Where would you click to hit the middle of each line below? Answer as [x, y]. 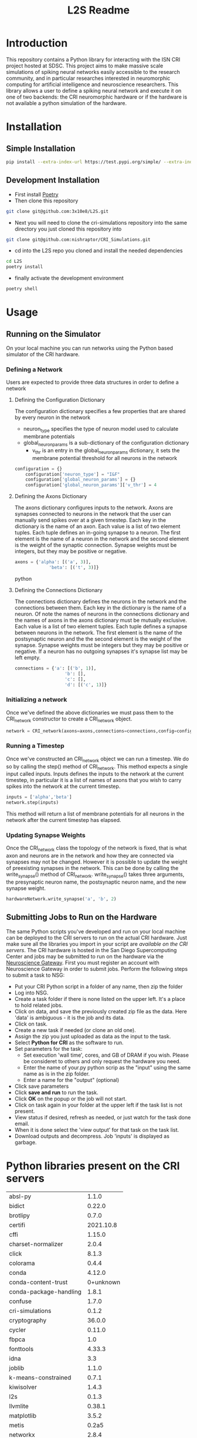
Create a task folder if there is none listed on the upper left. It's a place [100, 999]
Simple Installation [41, 148]
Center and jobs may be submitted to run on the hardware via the [85, 956]
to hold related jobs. [39, 1005]
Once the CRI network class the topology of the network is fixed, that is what [96, 849]
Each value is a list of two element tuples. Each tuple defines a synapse [101, 626]
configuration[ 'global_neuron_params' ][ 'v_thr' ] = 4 [91, 485]
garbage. [26, 1142]
